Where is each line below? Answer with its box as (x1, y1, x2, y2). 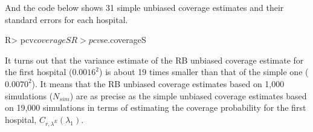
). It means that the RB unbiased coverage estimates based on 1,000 (31, 77, 285, 90)
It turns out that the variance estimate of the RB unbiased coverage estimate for (5, 53, 304, 66)
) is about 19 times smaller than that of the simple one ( (99, 65, 309, 78)
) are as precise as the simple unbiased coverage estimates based (69, 89, 307, 102)
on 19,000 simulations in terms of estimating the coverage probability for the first (5, 101, 306, 114)
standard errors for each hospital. (5, 13, 128, 25)
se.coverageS (100, 33, 146, 46)
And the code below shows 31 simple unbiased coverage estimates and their (5, 1, 284, 13)
